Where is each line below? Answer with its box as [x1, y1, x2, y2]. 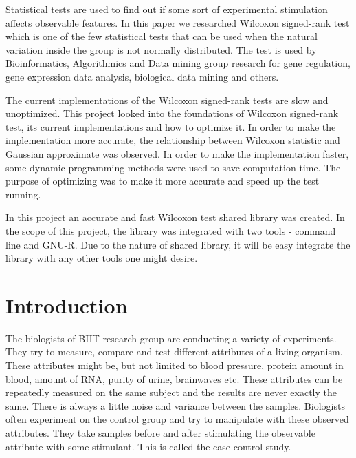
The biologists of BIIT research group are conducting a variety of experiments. [5, 331, 337, 345]
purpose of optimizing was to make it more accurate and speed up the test [5, 174, 320, 188]
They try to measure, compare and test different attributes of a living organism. [5, 344, 343, 359]
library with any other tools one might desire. [5, 251, 198, 265]
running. [5, 187, 41, 201]
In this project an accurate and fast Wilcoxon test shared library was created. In [5, 210, 345, 225]
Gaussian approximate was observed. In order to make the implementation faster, [5, 146, 349, 160]
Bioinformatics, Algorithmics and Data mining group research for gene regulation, [5, 56, 351, 70]
